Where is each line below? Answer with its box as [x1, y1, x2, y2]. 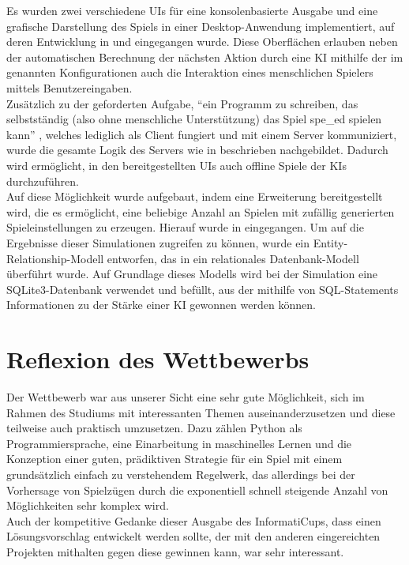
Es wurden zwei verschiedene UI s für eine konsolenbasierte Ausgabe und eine [6, 2, 378, 18]
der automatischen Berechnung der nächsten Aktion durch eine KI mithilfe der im [6, 48, 403, 65]
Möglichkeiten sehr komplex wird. [6, 497, 169, 514]
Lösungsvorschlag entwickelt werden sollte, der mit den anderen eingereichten [6, 528, 381, 544]
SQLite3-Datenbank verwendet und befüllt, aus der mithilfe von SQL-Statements [6, 281, 399, 297]
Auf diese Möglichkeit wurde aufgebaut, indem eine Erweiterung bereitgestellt [6, 188, 383, 205]
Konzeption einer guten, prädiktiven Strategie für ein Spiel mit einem [6, 450, 343, 467]
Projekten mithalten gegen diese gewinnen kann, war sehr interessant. [6, 543, 344, 559]
